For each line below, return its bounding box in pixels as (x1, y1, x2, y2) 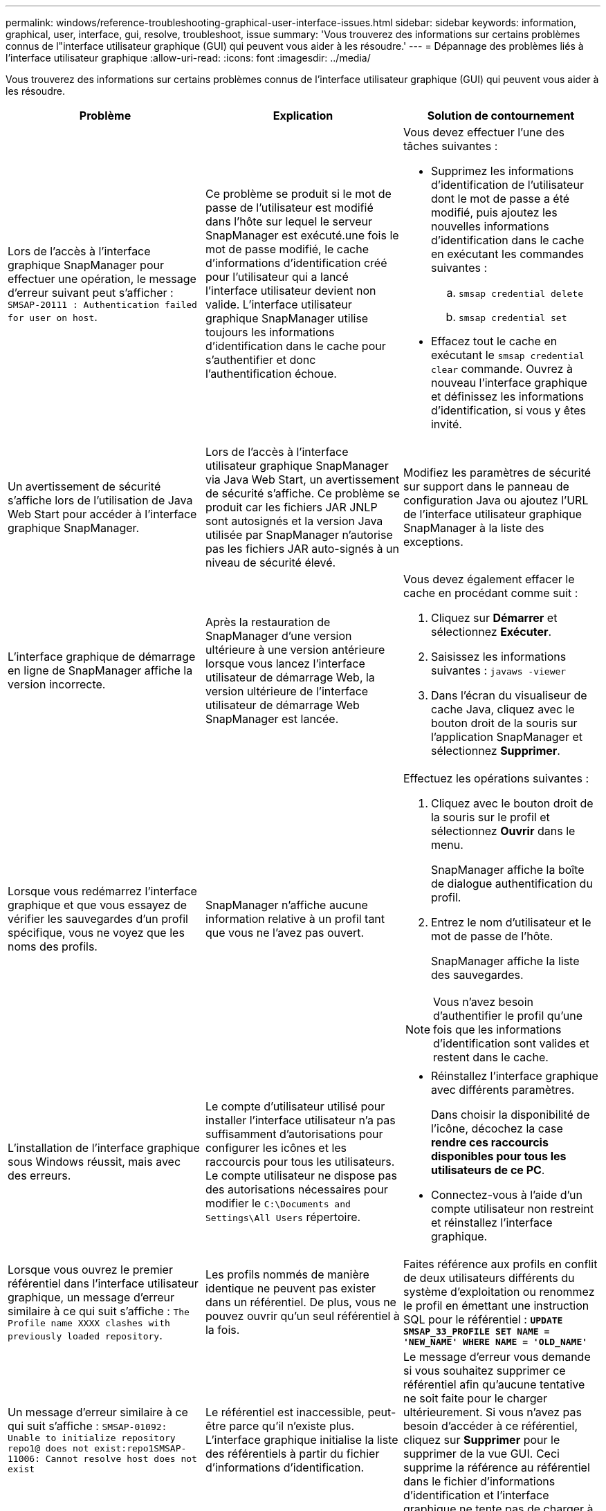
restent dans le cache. (433, 1050, 549, 1064)
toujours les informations (205, 325, 335, 339)
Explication (273, 109, 333, 122)
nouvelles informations (430, 219, 549, 233)
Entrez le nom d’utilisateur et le (430, 915, 591, 929)
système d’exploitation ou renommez (403, 1285, 595, 1299)
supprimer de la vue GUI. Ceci (403, 1447, 560, 1460)
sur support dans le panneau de (403, 479, 569, 493)
